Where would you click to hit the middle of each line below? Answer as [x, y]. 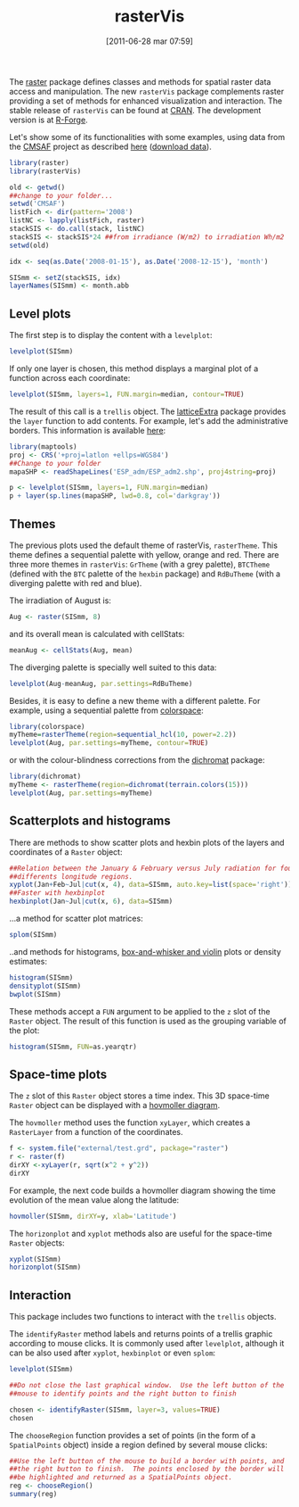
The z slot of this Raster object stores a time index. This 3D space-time [139, 1096]
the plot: [24, 1030]
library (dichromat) [45, 777]
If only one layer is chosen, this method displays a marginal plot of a [134, 368]
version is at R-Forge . [48, 120]
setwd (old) [29, 245]
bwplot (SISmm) [36, 994]
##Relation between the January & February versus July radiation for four [153, 868]
